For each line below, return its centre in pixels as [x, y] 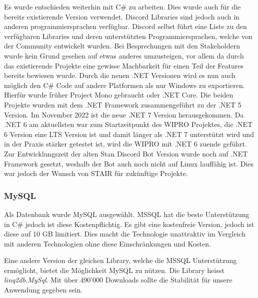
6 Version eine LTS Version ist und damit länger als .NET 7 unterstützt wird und [129, 134]
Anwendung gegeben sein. [43, 290]
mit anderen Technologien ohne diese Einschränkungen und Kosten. [107, 243]
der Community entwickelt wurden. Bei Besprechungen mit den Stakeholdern [122, 46]
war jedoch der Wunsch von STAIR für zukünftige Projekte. [96, 173]
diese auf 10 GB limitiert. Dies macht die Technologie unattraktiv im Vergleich [125, 234]
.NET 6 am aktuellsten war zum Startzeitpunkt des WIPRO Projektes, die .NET [128, 124]
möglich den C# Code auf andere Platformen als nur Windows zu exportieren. [124, 85]
